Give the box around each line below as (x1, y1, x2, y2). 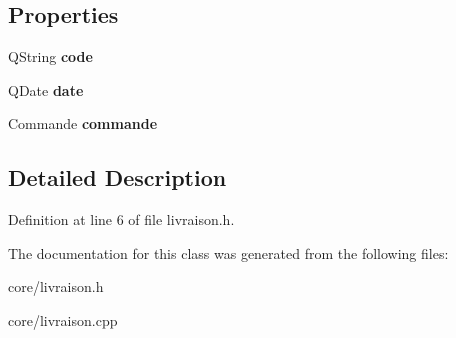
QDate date (8, 79, 84, 100)
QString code (8, 46, 93, 67)
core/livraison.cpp (8, 309, 118, 330)
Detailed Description (8, 162, 227, 193)
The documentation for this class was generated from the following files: (8, 242, 449, 263)
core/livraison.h (8, 276, 104, 297)
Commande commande (8, 113, 158, 134)
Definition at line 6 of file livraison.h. (8, 209, 235, 230)
